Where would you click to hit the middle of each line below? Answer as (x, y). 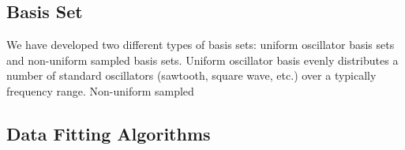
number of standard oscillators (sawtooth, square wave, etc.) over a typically (191, 75)
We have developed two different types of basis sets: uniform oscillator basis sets (201, 45)
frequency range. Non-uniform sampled (100, 90)
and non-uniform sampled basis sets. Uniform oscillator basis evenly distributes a (202, 60)
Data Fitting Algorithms (109, 133)
